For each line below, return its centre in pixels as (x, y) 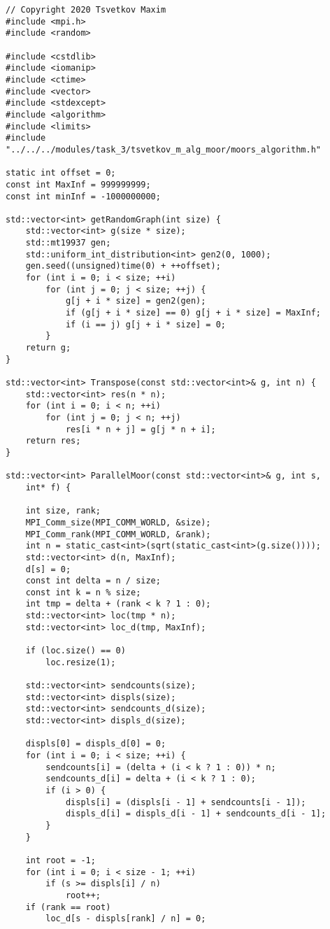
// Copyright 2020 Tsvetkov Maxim (86, 10)
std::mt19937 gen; (68, 243)
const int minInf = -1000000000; (83, 196)
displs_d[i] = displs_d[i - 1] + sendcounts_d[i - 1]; (196, 814)
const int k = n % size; (83, 592)
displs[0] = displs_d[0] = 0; (96, 744)
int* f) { (48, 487)
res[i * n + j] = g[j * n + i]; (141, 429)
